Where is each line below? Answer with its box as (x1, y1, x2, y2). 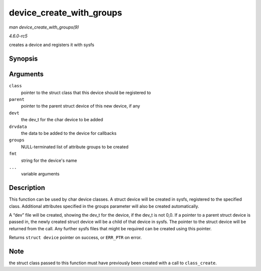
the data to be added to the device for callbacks (21, 130, 117, 136)
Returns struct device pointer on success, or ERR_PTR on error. (9, 235, 142, 240)
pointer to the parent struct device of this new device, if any (21, 103, 140, 109)
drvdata (9, 124, 28, 129)
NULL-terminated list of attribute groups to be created (21, 143, 129, 150)
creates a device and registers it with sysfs (9, 42, 94, 48)
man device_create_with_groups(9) (9, 24, 79, 30)
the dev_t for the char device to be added (21, 117, 103, 123)
